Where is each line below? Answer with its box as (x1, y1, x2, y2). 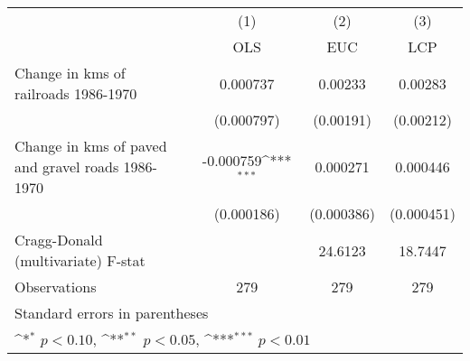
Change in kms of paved (14, 135, 167, 156)
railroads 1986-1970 (14, 83, 137, 104)
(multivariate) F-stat (14, 250, 146, 271)
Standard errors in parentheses (14, 302, 209, 323)
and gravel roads (14, 156, 119, 177)
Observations (14, 276, 97, 297)
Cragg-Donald (14, 229, 103, 250)
